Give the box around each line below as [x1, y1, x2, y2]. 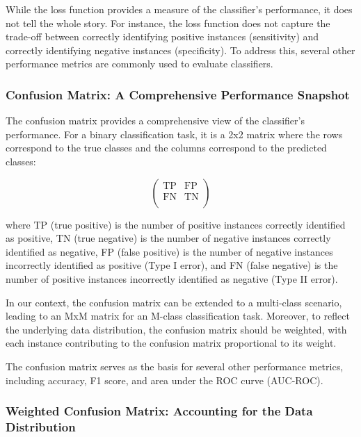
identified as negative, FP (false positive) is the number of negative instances [6, 244, 333, 258]
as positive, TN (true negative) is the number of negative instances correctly [6, 231, 331, 245]
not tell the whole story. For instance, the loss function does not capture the [6, 15, 330, 30]
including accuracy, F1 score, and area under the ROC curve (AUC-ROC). [6, 372, 323, 387]
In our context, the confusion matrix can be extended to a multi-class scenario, [6, 295, 342, 309]
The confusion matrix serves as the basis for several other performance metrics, [6, 358, 344, 373]
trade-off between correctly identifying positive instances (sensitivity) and [6, 29, 319, 44]
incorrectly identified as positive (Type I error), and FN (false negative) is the [6, 258, 338, 272]
